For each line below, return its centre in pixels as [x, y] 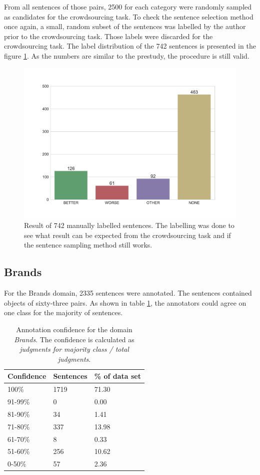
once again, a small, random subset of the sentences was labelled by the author [125, 26]
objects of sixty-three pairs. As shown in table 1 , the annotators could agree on [125, 302]
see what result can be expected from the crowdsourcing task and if [127, 235]
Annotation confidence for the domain [74, 329]
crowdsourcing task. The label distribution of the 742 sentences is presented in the [130, 46]
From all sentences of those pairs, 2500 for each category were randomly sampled [128, 7]
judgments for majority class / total [74, 349]
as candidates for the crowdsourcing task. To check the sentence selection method [129, 16]
